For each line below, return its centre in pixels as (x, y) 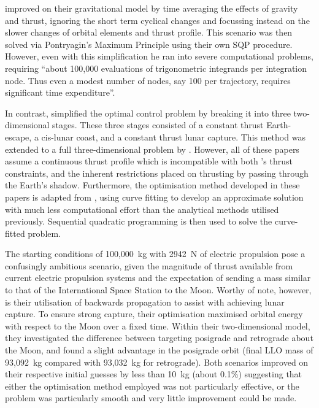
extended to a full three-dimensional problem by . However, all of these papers (152, 149)
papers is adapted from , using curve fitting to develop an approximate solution (154, 197)
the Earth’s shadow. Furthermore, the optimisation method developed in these (152, 185)
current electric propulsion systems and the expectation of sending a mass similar (158, 278)
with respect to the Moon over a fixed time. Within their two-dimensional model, (158, 325)
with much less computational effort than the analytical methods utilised (142, 209)
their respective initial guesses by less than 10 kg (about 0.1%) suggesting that (154, 374)
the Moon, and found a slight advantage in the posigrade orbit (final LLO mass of (159, 350)
